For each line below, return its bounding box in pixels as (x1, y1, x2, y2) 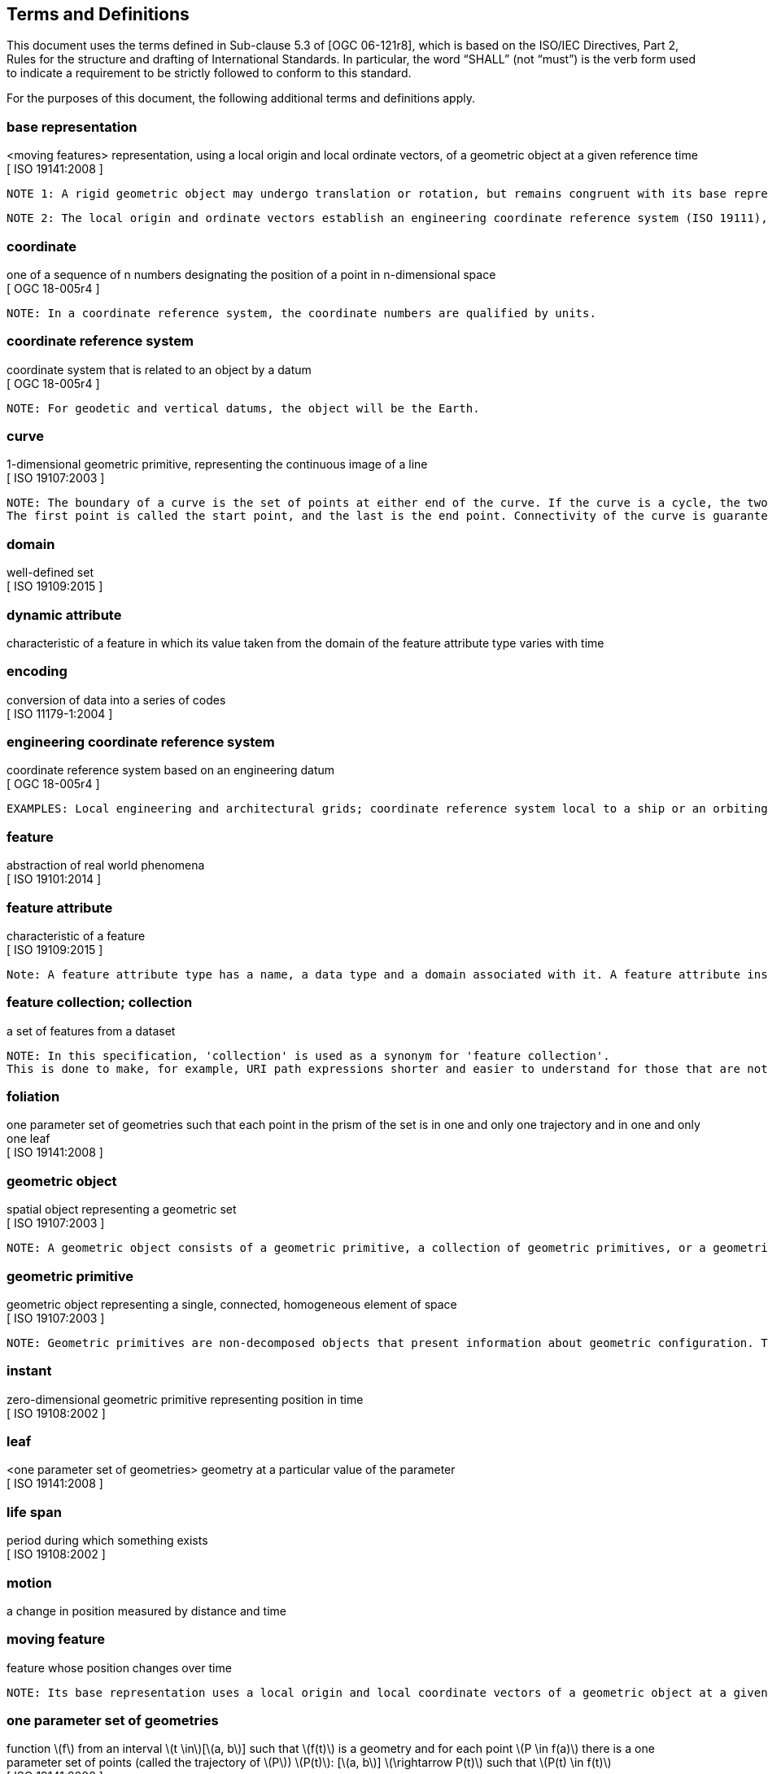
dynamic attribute (7, 606, 122, 623)
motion (7, 1574, 52, 1591)
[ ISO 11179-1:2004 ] (7, 706, 113, 721)
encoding (7, 663, 68, 680)
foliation (7, 1088, 60, 1105)
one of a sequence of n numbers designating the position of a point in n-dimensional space (7, 267, 496, 281)
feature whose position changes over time (7, 1660, 232, 1675)
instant (7, 1362, 52, 1380)
